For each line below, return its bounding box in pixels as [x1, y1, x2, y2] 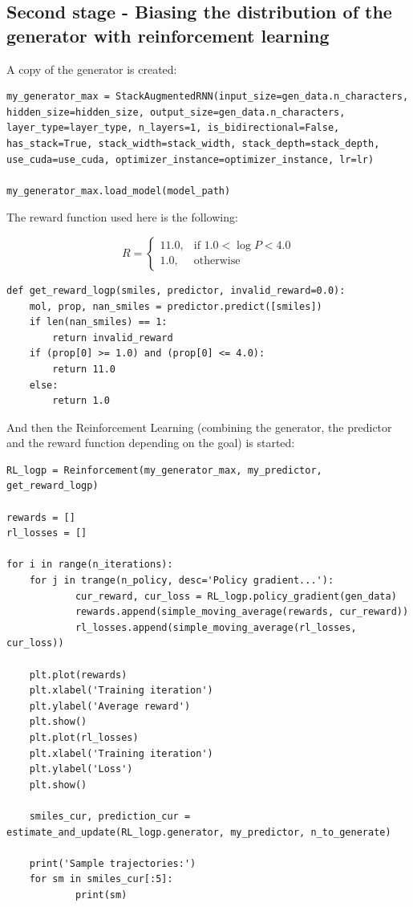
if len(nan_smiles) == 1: [29, 316, 168, 328]
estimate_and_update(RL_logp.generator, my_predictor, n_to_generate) [6, 826, 391, 838]
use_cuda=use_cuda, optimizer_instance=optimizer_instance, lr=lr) [6, 153, 375, 165]
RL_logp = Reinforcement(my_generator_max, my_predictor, [6, 464, 322, 476]
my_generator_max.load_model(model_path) [6, 185, 231, 197]
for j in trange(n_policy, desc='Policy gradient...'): [29, 575, 334, 587]
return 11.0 [52, 363, 116, 375]
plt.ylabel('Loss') [29, 763, 133, 775]
